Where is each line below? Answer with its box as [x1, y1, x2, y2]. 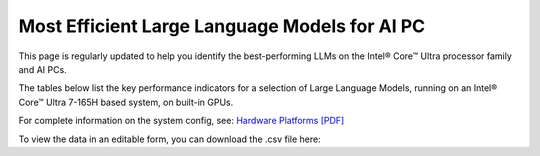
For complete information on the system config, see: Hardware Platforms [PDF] [18, 115, 345, 127]
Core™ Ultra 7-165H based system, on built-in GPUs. [18, 96, 234, 108]
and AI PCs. [18, 63, 67, 75]
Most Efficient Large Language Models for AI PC [18, 15, 426, 37]
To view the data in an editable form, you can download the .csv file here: [18, 133, 321, 145]
